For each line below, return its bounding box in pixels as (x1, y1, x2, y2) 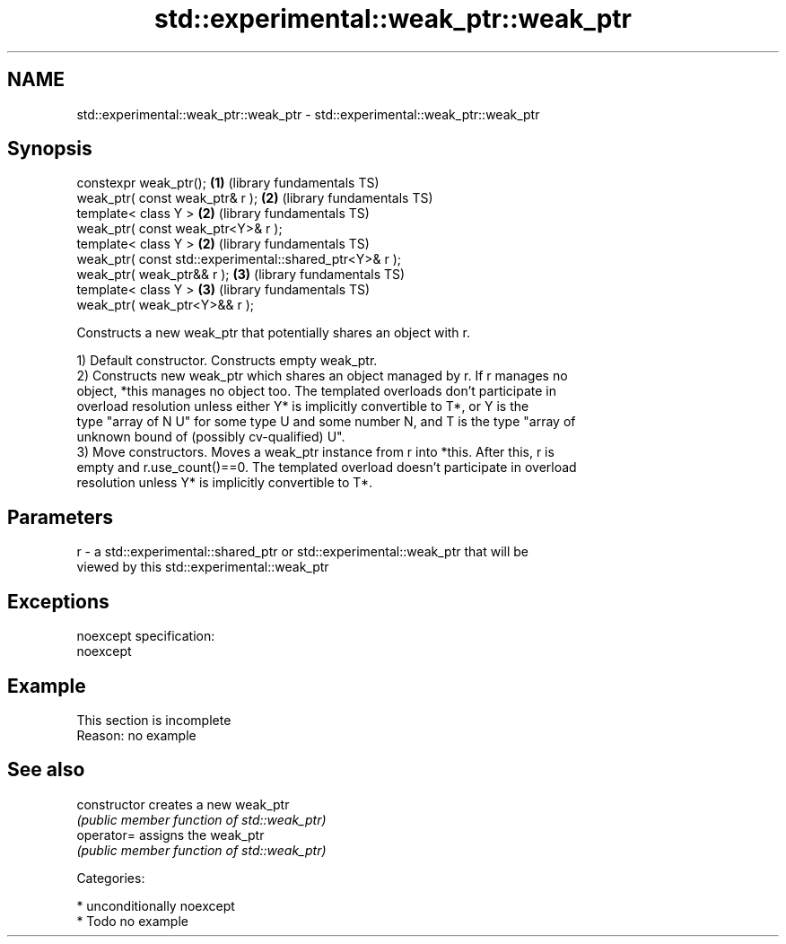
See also (7, 758, 85, 782)
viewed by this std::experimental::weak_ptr (76, 559, 329, 575)
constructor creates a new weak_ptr (76, 796, 290, 812)
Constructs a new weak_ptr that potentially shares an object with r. (76, 325, 471, 341)
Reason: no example (76, 727, 196, 743)
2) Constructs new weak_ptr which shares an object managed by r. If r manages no (76, 368, 568, 384)
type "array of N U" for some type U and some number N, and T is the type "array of (76, 414, 576, 430)
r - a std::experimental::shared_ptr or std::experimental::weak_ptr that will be (76, 544, 529, 560)
